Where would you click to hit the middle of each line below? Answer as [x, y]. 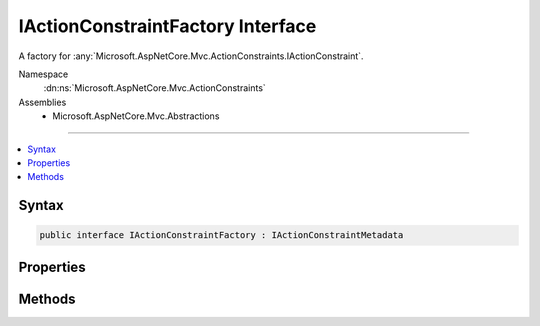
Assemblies [42, 102]
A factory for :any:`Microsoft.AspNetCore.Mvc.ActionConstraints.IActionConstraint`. [191, 56]
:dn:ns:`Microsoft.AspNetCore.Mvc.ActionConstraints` [155, 88]
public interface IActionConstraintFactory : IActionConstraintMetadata [221, 235]
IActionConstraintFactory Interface [167, 26]
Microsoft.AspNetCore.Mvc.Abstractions [136, 116]
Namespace [43, 74]
